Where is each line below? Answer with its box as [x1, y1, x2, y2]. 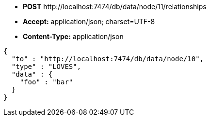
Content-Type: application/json [23, 32, 124, 40]
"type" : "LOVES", [11, 63, 81, 70]
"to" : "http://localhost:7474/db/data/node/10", [11, 55, 204, 63]
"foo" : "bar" [19, 78, 73, 86]
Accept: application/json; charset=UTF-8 [23, 17, 155, 26]
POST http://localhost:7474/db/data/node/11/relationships [23, 2, 207, 11]
